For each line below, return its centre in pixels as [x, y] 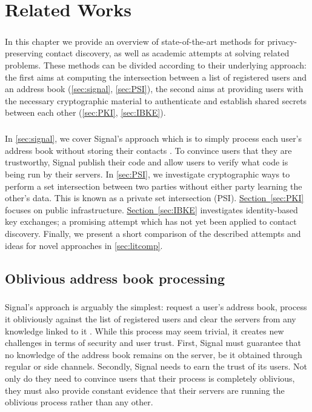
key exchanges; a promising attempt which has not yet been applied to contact [151, 221]
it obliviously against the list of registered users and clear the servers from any [151, 318]
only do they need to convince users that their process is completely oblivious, [150, 378]
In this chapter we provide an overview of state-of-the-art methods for [135, 41]
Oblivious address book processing [115, 278]
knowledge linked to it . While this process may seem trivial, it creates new [144, 331]
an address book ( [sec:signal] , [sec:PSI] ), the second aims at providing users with [154, 89]
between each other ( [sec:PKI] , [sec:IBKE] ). [85, 112]
